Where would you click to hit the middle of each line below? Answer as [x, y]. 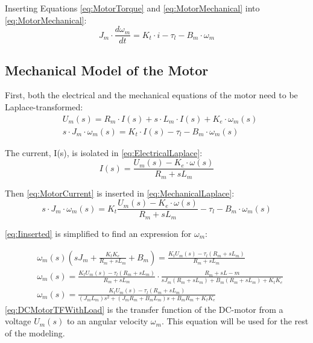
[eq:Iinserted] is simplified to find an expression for [98, 233]
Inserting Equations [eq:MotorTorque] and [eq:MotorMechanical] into [132, 8]
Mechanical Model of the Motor [107, 70]
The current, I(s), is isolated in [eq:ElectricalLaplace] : [104, 152]
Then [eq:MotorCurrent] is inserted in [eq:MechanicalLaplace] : [120, 193]
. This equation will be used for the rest [235, 321]
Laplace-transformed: [44, 107]
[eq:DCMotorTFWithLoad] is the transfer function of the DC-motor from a [144, 309]
